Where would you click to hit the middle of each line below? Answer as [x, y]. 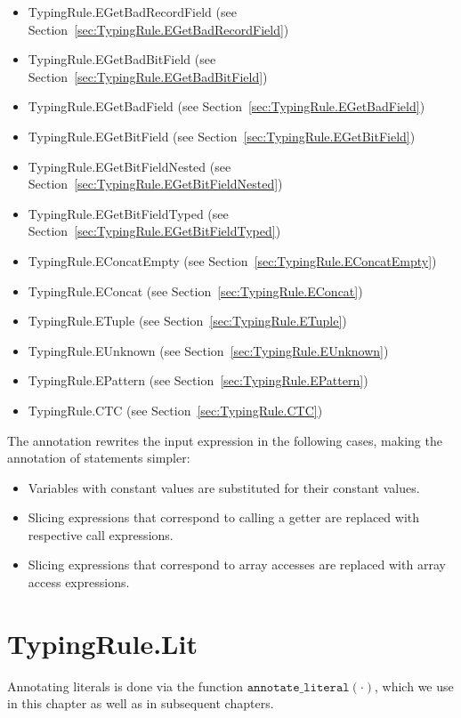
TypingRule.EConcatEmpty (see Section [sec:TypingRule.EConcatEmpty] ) [232, 260]
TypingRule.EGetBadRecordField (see [132, 12]
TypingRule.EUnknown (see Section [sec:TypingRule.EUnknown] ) [208, 350]
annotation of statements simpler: [99, 458]
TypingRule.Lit [102, 643]
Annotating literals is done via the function [125, 686]
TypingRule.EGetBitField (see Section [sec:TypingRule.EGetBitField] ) [222, 136]
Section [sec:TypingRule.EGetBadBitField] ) [148, 76]
